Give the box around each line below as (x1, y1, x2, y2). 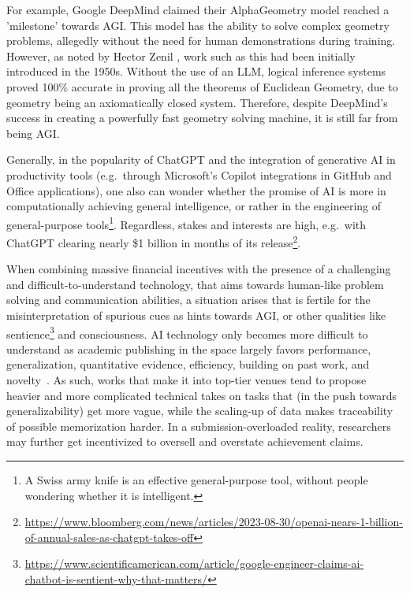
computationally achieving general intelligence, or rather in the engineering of (6, 198, 382, 214)
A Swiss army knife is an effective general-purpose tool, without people (24, 472, 368, 487)
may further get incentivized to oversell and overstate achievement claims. (6, 433, 363, 450)
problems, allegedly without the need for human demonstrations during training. (6, 32, 396, 49)
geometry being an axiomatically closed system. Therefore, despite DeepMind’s (6, 94, 388, 110)
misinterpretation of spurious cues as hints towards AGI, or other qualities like (6, 307, 386, 323)
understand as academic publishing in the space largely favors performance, (6, 340, 371, 357)
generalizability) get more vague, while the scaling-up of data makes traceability (6, 402, 393, 419)
